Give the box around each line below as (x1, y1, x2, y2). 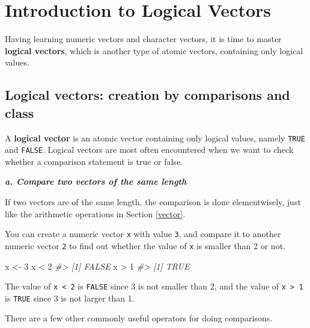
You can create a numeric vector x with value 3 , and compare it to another (5, 227, 281, 240)
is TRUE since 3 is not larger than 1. (5, 291, 135, 304)
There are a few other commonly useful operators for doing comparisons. (5, 312, 273, 324)
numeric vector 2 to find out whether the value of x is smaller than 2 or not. (5, 239, 285, 252)
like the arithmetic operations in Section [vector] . (5, 207, 186, 220)
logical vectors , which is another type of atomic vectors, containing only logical (5, 44, 303, 57)
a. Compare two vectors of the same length (5, 175, 187, 188)
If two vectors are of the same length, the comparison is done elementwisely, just (5, 196, 301, 208)
